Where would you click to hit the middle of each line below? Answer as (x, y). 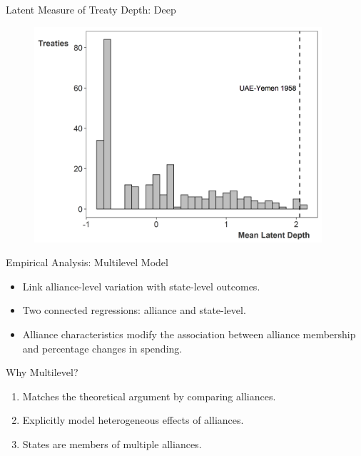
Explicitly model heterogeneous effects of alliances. (133, 420)
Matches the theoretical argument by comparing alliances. (149, 396)
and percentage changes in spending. (102, 348)
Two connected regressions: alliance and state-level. (134, 310)
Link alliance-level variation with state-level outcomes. (141, 286)
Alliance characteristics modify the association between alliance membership (189, 334)
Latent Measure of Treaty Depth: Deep (91, 9)
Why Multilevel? (42, 372)
